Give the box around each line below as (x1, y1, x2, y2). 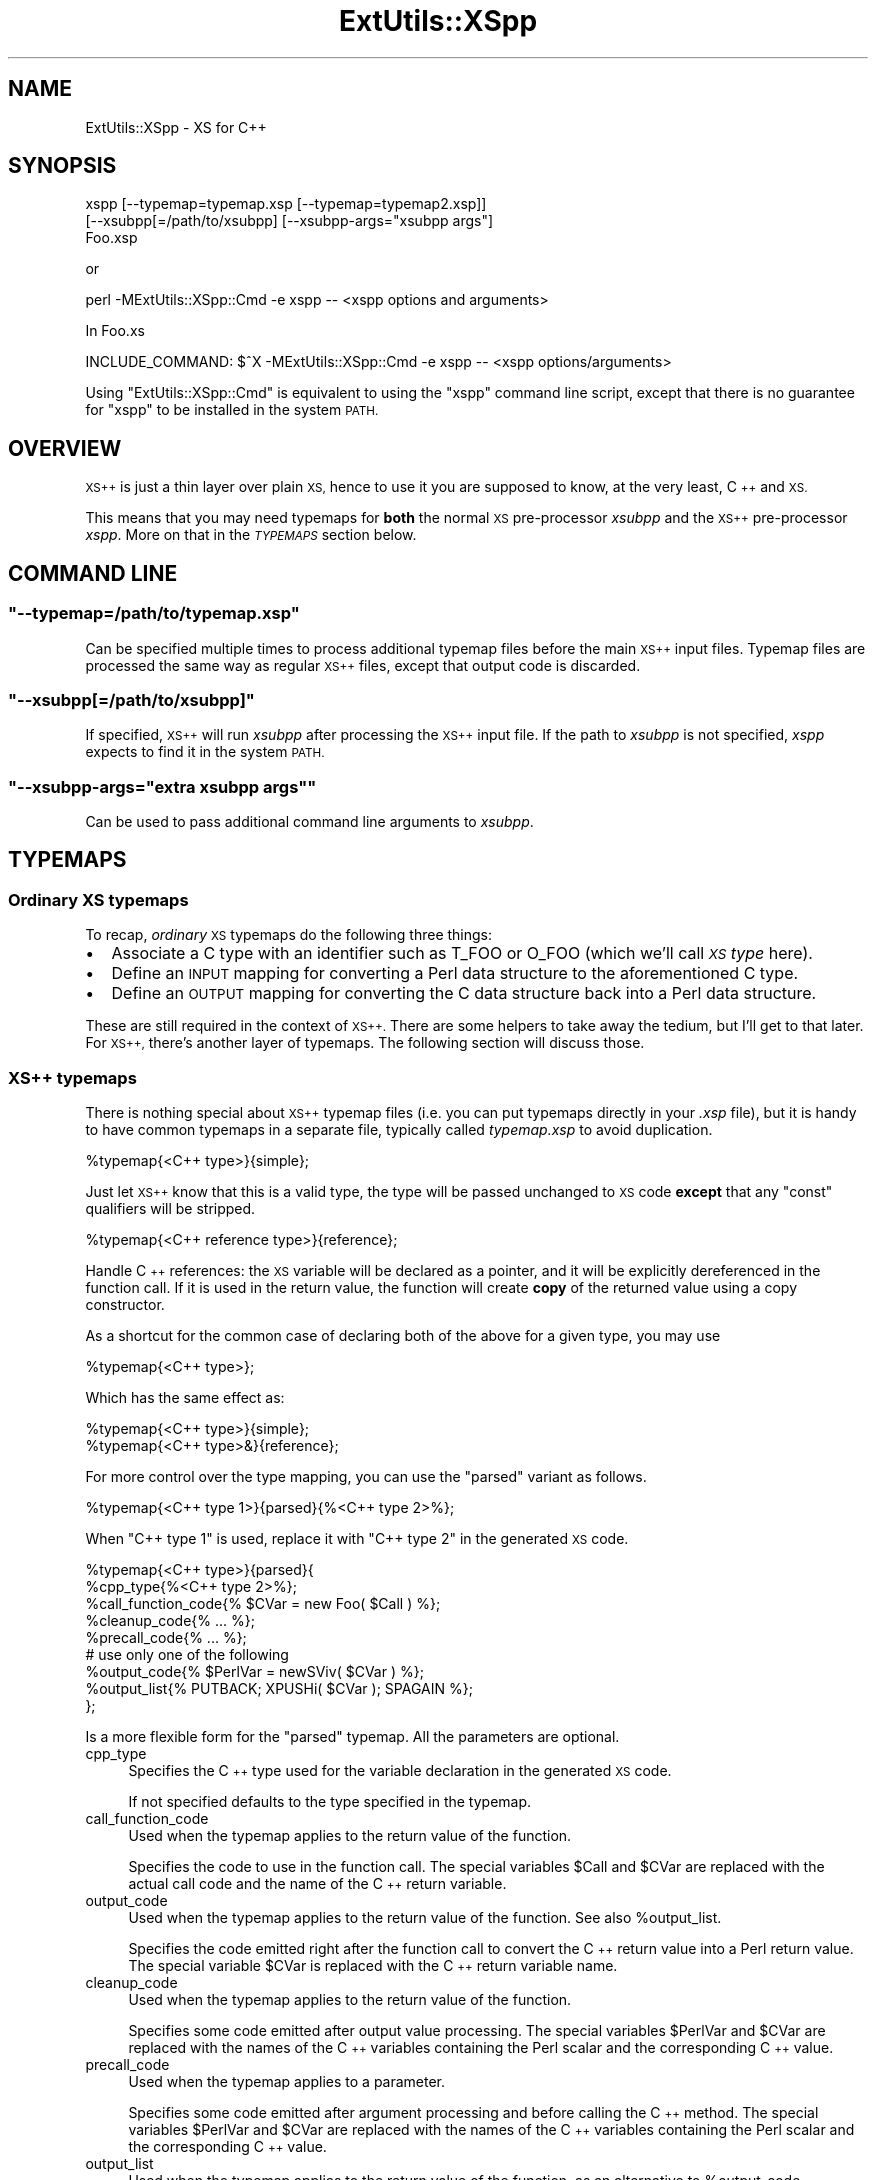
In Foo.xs (85, 322, 145, 340)
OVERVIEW (8, 435, 122, 461)
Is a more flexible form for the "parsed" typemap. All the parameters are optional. (85, 1727, 620, 1745)
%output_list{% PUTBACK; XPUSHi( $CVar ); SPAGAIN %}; (85, 1679, 473, 1697)
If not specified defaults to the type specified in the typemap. (128, 1792, 532, 1810)
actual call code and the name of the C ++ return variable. (128, 1874, 507, 1892)
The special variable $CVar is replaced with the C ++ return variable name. (128, 1956, 618, 1974)
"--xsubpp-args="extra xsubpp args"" (8, 776, 317, 797)
